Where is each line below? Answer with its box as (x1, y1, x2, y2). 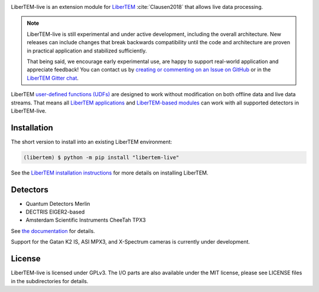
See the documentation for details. (11, 227, 96, 234)
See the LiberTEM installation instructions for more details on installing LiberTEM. (11, 169, 209, 176)
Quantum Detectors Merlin (25, 200, 90, 207)
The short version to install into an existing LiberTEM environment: (11, 138, 172, 145)
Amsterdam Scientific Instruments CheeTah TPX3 (25, 216, 146, 224)
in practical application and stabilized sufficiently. (27, 47, 147, 54)
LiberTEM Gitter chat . (27, 74, 79, 81)
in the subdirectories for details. (11, 277, 89, 284)
